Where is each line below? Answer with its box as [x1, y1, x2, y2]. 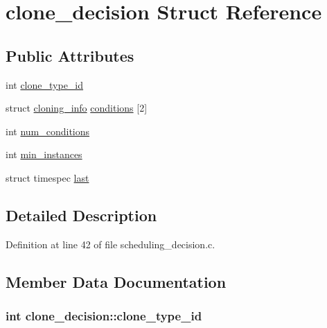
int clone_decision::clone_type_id [6, 307, 202, 325]
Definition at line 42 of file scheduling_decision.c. [6, 236, 215, 251]
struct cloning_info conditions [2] [6, 101, 148, 115]
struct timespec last [6, 170, 89, 184]
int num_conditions [6, 123, 90, 138]
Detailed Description [6, 204, 157, 225]
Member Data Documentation [6, 270, 227, 292]
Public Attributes [6, 44, 134, 66]
